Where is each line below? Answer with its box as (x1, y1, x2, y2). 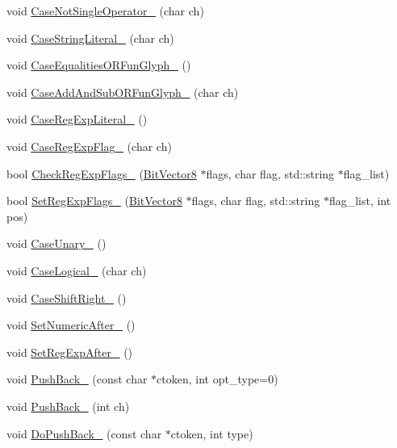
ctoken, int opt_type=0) (157, 371, 278, 387)
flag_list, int (328, 192, 391, 209)
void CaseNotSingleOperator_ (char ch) (6, 2, 204, 19)
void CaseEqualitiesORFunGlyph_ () (6, 57, 191, 73)
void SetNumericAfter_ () (6, 316, 136, 333)
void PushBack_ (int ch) (6, 397, 130, 414)
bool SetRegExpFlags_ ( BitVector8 (6, 192, 182, 209)
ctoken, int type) (170, 425, 253, 442)
